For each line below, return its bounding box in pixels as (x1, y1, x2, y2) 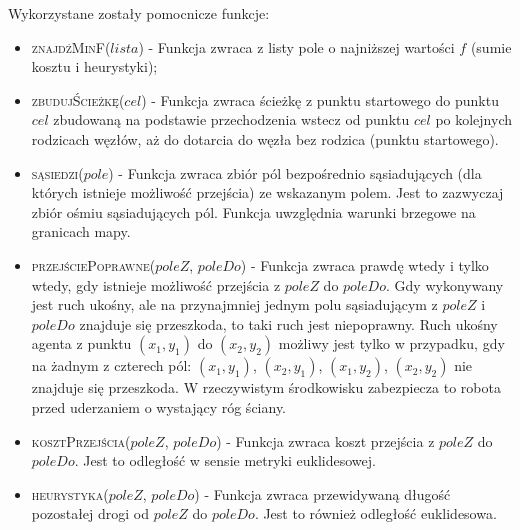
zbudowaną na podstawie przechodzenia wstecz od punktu (53, 109, 410, 130)
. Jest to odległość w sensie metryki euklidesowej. (74, 450, 376, 471)
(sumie (470, 36, 512, 57)
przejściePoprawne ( (31, 254, 156, 275)
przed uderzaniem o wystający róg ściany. (31, 396, 287, 417)
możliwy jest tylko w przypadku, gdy (278, 333, 505, 354)
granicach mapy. (31, 221, 131, 242)
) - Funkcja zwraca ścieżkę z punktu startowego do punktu (141, 89, 499, 110)
